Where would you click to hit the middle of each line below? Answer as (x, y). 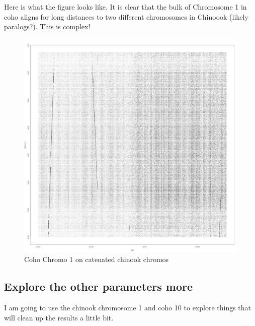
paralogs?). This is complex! (47, 26)
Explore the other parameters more (98, 286)
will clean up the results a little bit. (59, 317)
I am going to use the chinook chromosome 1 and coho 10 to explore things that (128, 308)
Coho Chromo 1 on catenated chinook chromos (97, 259)
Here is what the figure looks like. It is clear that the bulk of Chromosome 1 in (125, 7)
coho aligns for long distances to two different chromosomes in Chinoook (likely (126, 16)
